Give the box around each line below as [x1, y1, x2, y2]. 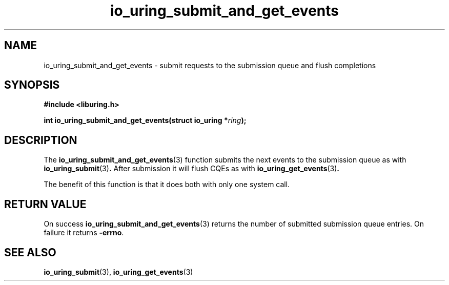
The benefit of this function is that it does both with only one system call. [44, 180, 290, 189]
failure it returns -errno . [44, 228, 124, 237]
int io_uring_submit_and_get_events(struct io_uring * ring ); [44, 116, 247, 125]
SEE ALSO [4, 246, 56, 259]
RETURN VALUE [4, 197, 87, 211]
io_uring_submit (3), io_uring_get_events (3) [44, 267, 193, 276]
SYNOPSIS [4, 78, 60, 92]
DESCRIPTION [4, 133, 77, 147]
